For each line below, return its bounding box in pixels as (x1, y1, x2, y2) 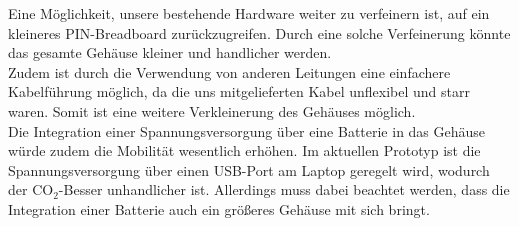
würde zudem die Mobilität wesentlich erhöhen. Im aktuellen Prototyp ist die (8, 140, 481, 161)
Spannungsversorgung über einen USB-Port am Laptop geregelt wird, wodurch (8, 159, 490, 180)
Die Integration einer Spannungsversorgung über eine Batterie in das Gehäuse (8, 120, 486, 141)
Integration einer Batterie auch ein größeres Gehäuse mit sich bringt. (8, 198, 430, 219)
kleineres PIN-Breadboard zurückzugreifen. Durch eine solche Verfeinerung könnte (8, 22, 511, 43)
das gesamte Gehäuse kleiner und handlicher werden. (8, 42, 332, 63)
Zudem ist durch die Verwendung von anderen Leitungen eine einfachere (8, 61, 451, 82)
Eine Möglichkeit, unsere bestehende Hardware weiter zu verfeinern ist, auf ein (8, 3, 490, 23)
